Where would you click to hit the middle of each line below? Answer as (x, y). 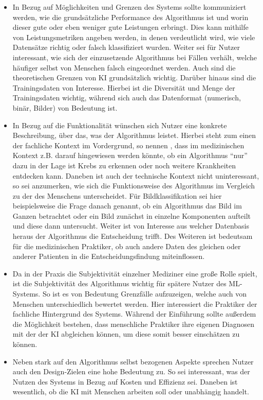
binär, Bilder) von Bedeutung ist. (65, 107)
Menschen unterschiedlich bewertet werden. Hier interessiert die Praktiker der (135, 303)
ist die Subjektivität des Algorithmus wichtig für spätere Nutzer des (119, 283)
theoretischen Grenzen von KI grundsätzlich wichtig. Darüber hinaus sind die (134, 77)
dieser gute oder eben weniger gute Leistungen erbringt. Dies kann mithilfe (130, 27)
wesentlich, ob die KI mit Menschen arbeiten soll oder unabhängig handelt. (131, 392)
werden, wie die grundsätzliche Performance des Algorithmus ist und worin (130, 17)
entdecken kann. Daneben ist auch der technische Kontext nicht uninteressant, (136, 175)
